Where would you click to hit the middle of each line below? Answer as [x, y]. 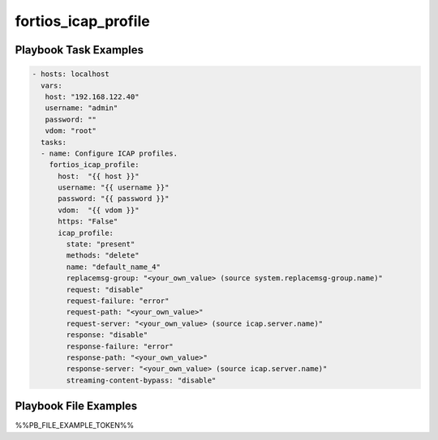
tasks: [54, 142]
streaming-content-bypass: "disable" [141, 380]
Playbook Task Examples [79, 50]
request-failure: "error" [118, 301]
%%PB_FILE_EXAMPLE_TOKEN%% [74, 425]
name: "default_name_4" [114, 267]
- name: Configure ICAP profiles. [109, 153]
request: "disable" [105, 289]
